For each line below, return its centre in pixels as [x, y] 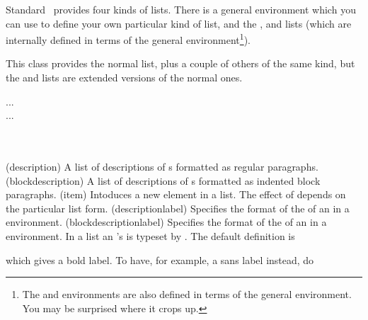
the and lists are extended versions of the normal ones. [124, 78]
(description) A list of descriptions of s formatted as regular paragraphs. [162, 166]
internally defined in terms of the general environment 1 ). [128, 39]
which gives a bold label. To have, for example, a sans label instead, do [160, 259]
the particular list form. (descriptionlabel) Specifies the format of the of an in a [178, 208]
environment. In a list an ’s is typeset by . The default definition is [150, 235]
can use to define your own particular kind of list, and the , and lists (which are [179, 23]
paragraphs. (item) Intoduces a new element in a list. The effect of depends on [176, 194]
